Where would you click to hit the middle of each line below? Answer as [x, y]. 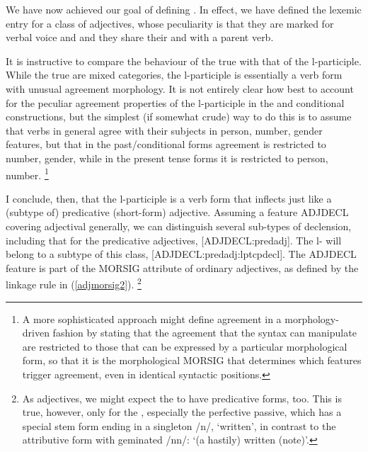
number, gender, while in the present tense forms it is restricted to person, [167, 158]
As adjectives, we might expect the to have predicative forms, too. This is [182, 398]
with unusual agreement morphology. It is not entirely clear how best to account [180, 88]
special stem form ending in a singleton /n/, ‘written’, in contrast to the [179, 425]
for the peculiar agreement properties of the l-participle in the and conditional [175, 102]
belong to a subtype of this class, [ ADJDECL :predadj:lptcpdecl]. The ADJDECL [181, 254]
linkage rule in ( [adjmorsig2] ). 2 [74, 283]
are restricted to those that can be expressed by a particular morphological [185, 346]
